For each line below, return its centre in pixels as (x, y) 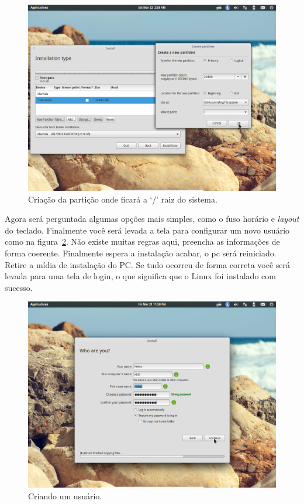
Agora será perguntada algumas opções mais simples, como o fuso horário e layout (152, 219)
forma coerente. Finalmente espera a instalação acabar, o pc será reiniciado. (141, 253)
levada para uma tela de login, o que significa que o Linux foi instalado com (140, 276)
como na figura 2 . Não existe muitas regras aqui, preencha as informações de (142, 241)
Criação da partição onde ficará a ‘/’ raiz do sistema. (123, 199)
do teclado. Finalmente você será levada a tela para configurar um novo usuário (147, 230)
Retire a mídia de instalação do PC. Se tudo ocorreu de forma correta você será (148, 264)
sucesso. (19, 287)
